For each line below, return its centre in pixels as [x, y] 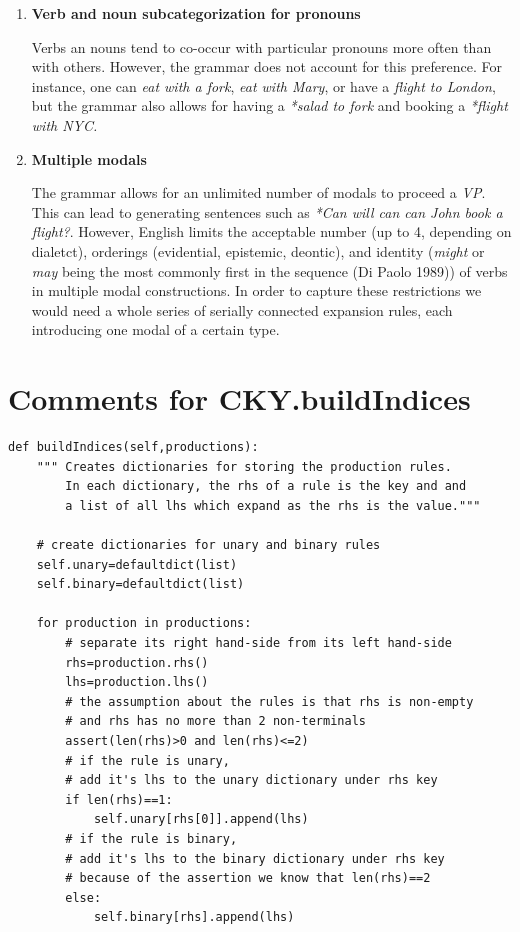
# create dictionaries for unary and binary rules [208, 545]
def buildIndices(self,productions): [133, 447]
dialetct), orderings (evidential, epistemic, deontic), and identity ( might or [258, 250]
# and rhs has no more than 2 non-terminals [215, 721]
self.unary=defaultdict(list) [137, 564]
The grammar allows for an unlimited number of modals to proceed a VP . [258, 192]
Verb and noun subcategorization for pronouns [196, 13]
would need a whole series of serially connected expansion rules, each [242, 309]
